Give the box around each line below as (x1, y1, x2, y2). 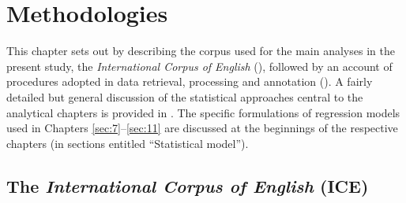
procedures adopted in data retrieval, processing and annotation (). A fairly (6, 73, 373, 90)
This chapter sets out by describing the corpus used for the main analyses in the (6, 42, 395, 59)
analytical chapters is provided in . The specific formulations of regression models (6, 104, 400, 120)
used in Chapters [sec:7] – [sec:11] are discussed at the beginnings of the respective (6, 120, 398, 136)
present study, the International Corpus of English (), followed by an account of (6, 57, 393, 74)
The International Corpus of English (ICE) (6, 173, 369, 197)
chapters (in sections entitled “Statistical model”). (6, 135, 249, 151)
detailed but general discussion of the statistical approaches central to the (6, 88, 363, 105)
